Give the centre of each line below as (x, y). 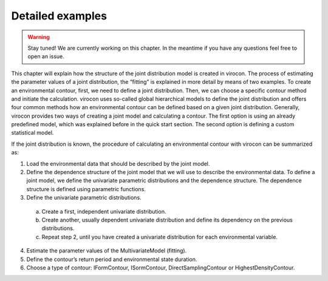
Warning (39, 37)
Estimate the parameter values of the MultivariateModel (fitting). (107, 251)
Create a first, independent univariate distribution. (104, 211)
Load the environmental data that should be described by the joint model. (118, 163)
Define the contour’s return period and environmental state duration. (112, 259)
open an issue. (46, 56)
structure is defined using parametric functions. (86, 189)
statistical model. (32, 133)
